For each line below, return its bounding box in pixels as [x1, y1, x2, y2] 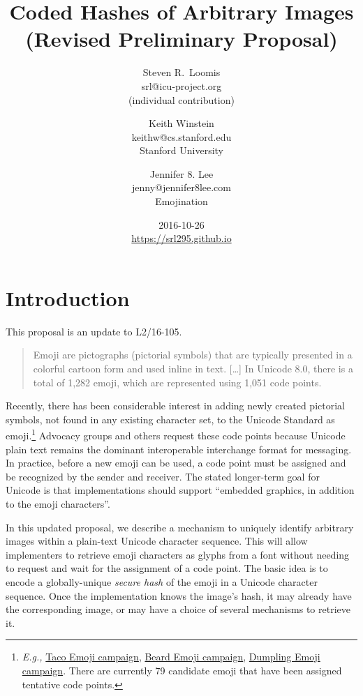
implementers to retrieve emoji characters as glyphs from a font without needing [6, 547, 350, 561]
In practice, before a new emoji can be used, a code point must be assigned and [6, 455, 346, 470]
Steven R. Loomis [142, 65, 221, 80]
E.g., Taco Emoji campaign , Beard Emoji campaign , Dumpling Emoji [22, 649, 320, 664]
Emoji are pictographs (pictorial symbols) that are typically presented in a [33, 347, 353, 362]
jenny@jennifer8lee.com [131, 180, 231, 195]
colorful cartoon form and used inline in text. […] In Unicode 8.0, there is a [33, 361, 353, 375]
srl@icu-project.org [141, 78, 222, 93]
